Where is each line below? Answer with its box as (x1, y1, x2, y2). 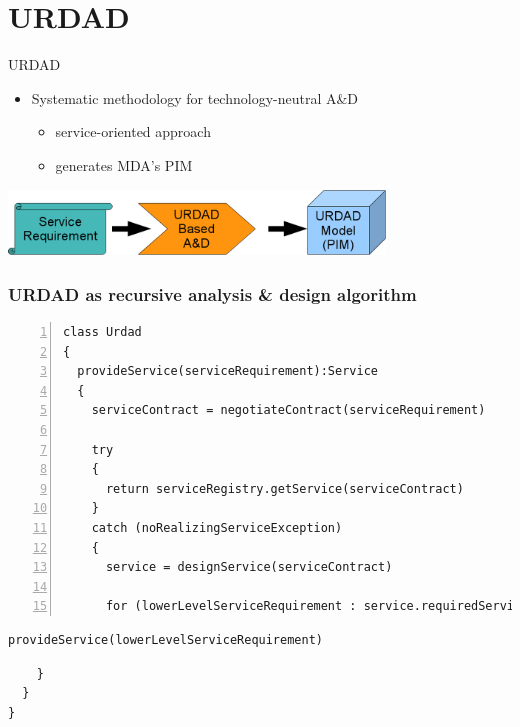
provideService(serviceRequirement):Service (77, 364, 378, 379)
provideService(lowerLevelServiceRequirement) (8, 632, 323, 647)
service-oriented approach (55, 121, 211, 142)
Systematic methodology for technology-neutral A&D (31, 87, 359, 108)
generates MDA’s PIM (55, 154, 193, 175)
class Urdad (63, 325, 142, 339)
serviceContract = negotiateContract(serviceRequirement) (91, 403, 486, 418)
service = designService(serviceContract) (105, 560, 393, 575)
